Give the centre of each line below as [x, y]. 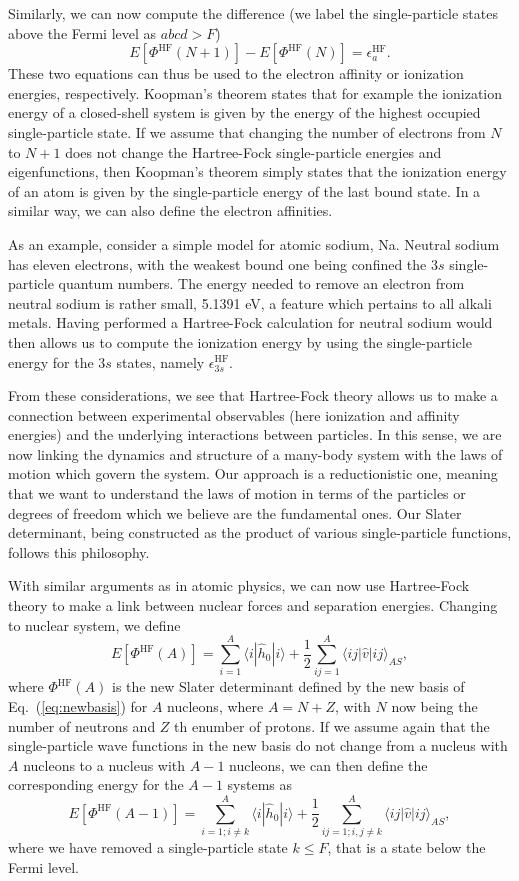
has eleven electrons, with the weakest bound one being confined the [217, 263]
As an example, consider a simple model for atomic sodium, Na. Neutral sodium [254, 243]
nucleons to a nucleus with [104, 764]
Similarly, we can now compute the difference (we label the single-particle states [253, 13]
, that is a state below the [406, 847]
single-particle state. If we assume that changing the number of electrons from [247, 131]
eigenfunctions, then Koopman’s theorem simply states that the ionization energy [257, 171]
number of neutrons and [82, 725]
